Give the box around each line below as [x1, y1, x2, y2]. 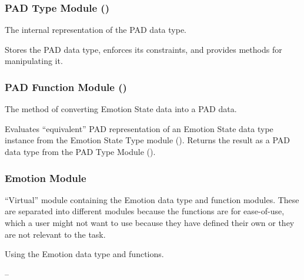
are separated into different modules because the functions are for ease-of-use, [5, 205, 285, 217]
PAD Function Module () [5, 79, 127, 94]
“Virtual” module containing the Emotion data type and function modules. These [5, 193, 299, 205]
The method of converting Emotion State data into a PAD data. [5, 103, 237, 115]
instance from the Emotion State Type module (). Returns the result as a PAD [5, 134, 290, 146]
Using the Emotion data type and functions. [5, 248, 164, 260]
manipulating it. [5, 55, 63, 67]
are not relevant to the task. [5, 228, 106, 240]
